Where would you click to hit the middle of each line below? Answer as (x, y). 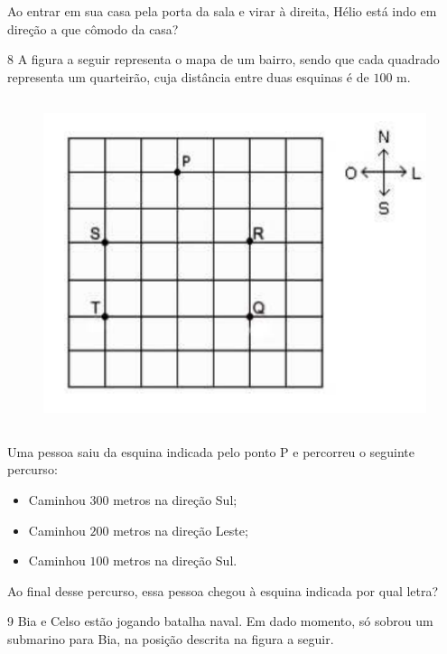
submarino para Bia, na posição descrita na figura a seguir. (171, 638)
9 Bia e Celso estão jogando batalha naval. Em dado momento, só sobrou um (220, 621)
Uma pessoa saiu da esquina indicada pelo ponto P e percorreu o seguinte (211, 451)
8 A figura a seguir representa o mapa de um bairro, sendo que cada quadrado (223, 59)
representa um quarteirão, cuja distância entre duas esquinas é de (188, 76)
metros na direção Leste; (181, 530)
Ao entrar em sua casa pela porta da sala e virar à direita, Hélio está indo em (222, 11)
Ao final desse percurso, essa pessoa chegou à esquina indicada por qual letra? (223, 590)
